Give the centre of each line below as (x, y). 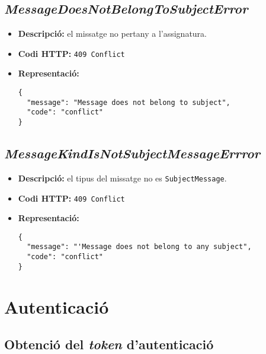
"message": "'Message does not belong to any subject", (139, 247)
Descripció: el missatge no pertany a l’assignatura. (112, 34)
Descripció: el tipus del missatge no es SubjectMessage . (122, 178)
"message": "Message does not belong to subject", (129, 102)
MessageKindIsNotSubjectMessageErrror (132, 153)
